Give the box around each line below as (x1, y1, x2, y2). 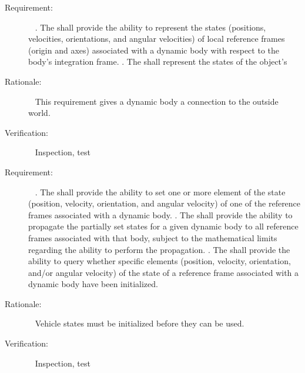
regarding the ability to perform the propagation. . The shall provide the (28, 243, 290, 255)
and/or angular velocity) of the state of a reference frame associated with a (28, 266, 299, 278)
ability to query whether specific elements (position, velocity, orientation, (28, 255, 291, 267)
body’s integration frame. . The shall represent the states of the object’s (28, 55, 287, 68)
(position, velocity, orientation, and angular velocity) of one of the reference (28, 197, 301, 209)
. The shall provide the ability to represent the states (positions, (35, 21, 266, 33)
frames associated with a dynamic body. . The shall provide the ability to (28, 208, 293, 221)
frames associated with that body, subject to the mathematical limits (28, 231, 277, 244)
